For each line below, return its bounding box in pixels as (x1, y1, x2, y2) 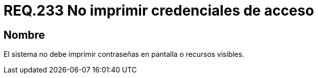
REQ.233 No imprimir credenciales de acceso (4, 2, 314, 19)
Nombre (4, 28, 45, 41)
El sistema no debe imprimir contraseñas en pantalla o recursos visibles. (4, 50, 244, 59)
